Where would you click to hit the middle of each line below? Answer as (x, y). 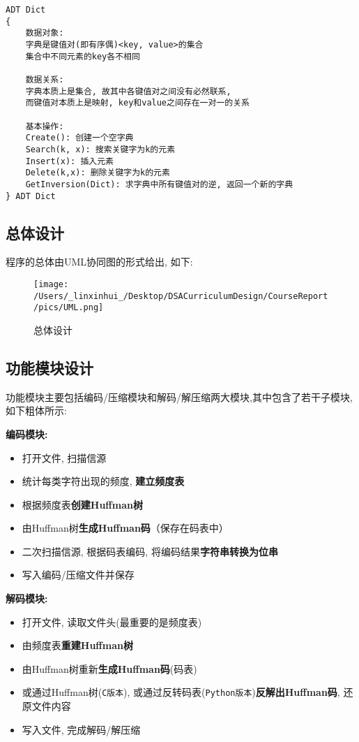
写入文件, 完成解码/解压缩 (81, 729)
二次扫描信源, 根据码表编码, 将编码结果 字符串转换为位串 (150, 551)
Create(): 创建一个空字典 (79, 138)
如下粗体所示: (36, 410)
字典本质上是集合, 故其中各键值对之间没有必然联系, (128, 91)
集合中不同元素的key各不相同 (83, 56)
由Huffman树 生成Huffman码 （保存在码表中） (125, 528)
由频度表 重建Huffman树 (77, 645)
